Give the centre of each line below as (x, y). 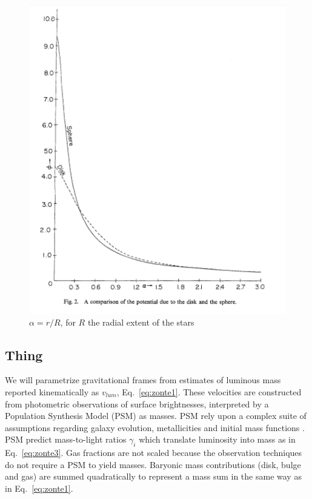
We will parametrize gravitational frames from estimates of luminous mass (143, 380)
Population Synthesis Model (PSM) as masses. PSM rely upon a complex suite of (156, 416)
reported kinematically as (52, 391)
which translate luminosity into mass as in (217, 439)
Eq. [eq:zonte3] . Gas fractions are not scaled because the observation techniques (154, 453)
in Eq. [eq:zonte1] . (39, 488)
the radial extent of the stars (141, 322)
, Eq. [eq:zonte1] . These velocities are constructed (209, 391)
